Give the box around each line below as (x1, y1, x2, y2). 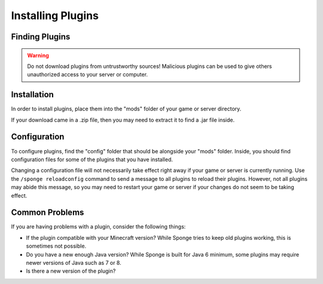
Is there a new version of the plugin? (26, 267, 116, 274)
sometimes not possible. (26, 242, 87, 250)
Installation (11, 89, 54, 100)
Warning (27, 51, 49, 59)
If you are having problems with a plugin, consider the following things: (11, 223, 186, 230)
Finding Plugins (11, 32, 71, 42)
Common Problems (11, 208, 84, 218)
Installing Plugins (11, 9, 99, 22)
